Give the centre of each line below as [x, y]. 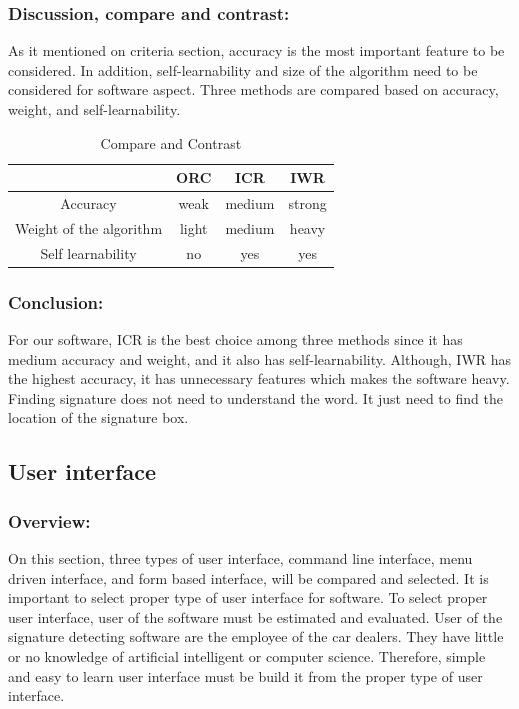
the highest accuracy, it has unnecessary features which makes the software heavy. [259, 378]
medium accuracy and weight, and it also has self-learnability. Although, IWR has [260, 358]
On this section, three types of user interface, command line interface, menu [240, 558]
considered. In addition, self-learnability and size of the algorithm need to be [243, 69]
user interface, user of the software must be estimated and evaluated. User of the [255, 616]
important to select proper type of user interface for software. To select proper [248, 597]
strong [307, 203]
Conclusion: [56, 301]
